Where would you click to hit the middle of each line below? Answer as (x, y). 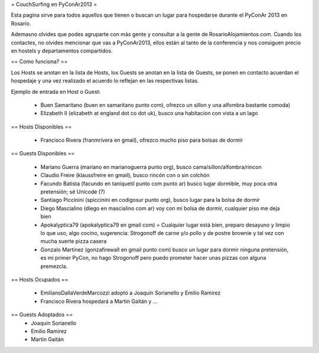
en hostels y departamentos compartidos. (62, 51)
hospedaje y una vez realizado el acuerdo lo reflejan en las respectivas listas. (105, 81)
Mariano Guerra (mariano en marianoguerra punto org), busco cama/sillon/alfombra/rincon (151, 167)
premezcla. (54, 266)
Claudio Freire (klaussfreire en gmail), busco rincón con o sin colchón (125, 175)
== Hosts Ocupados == (40, 279)
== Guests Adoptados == (42, 315)
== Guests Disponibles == (43, 153)
